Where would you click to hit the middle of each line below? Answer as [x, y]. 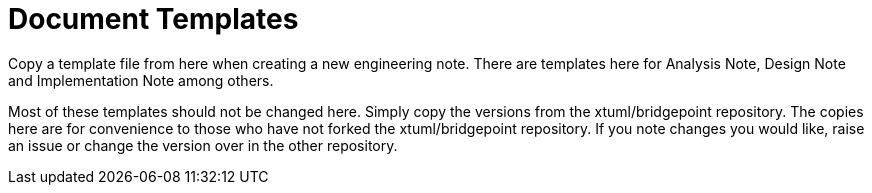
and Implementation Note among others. [141, 80]
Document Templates [153, 19]
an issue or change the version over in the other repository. [203, 145]
